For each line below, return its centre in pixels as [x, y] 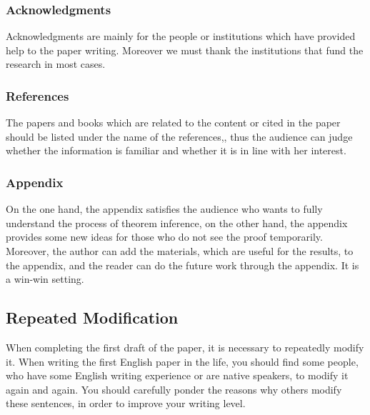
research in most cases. [56, 64]
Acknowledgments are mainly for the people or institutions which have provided [181, 36]
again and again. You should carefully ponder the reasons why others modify [174, 389]
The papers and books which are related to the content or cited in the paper [173, 122]
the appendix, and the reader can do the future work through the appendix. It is [182, 265]
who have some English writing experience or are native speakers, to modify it [177, 375]
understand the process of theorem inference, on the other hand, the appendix [177, 222]
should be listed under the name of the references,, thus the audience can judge [179, 136]
